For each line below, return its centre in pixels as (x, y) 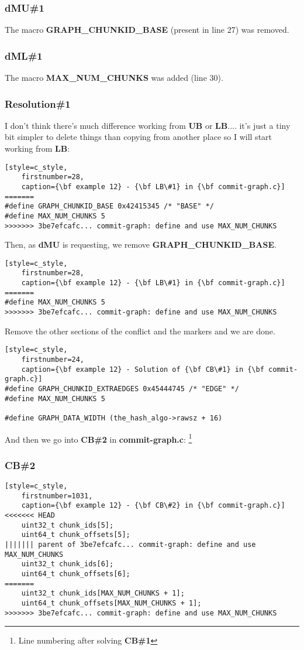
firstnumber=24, (53, 360)
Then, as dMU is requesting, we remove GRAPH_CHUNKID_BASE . (141, 244)
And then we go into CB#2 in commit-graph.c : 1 (99, 438)
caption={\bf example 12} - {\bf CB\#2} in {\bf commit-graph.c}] (153, 506)
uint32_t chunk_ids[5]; (68, 525)
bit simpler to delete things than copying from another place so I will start (139, 137)
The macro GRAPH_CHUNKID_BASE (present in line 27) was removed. (147, 30)
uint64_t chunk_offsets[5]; (76, 535)
